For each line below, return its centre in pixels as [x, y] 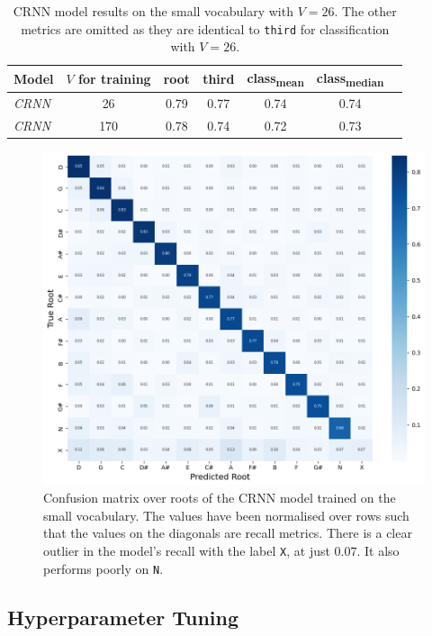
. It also [378, 551]
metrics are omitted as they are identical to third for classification [205, 28]
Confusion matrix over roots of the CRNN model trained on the [220, 498]
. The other [365, 11]
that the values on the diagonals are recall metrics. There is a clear [228, 533]
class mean [275, 78]
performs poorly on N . [103, 568]
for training [115, 79]
